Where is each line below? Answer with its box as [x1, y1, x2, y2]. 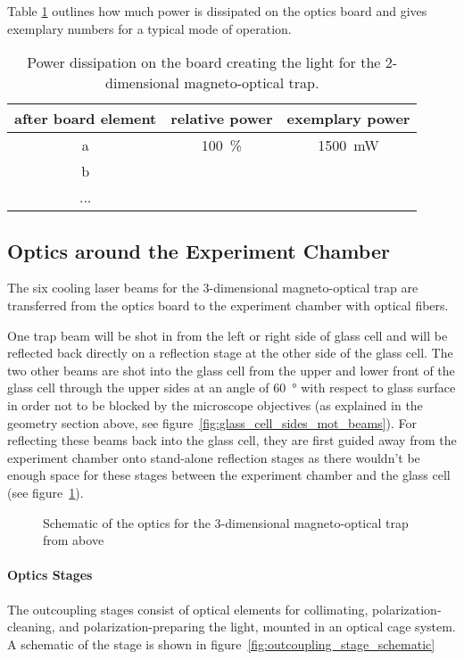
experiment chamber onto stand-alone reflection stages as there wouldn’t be [7, 448, 420, 466]
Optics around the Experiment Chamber [7, 236, 390, 264]
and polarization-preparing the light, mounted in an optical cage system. [59, 617, 456, 636]
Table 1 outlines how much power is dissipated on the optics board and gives [7, 2, 427, 20]
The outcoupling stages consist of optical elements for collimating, [7, 599, 369, 618]
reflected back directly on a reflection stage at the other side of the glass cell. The [7, 343, 453, 362]
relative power [170, 108, 273, 129]
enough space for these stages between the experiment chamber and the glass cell [7, 466, 451, 484]
